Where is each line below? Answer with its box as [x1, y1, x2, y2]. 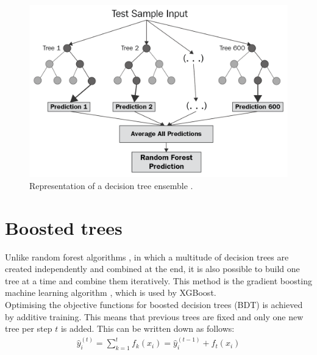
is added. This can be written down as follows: [60, 322, 235, 335]
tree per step [5, 322, 52, 335]
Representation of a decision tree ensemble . [29, 179, 193, 192]
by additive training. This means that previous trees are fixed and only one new [5, 310, 304, 323]
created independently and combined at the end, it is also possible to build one [5, 262, 300, 275]
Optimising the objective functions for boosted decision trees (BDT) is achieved [5, 298, 303, 311]
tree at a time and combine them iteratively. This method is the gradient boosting [5, 274, 312, 287]
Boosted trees [5, 215, 123, 240]
